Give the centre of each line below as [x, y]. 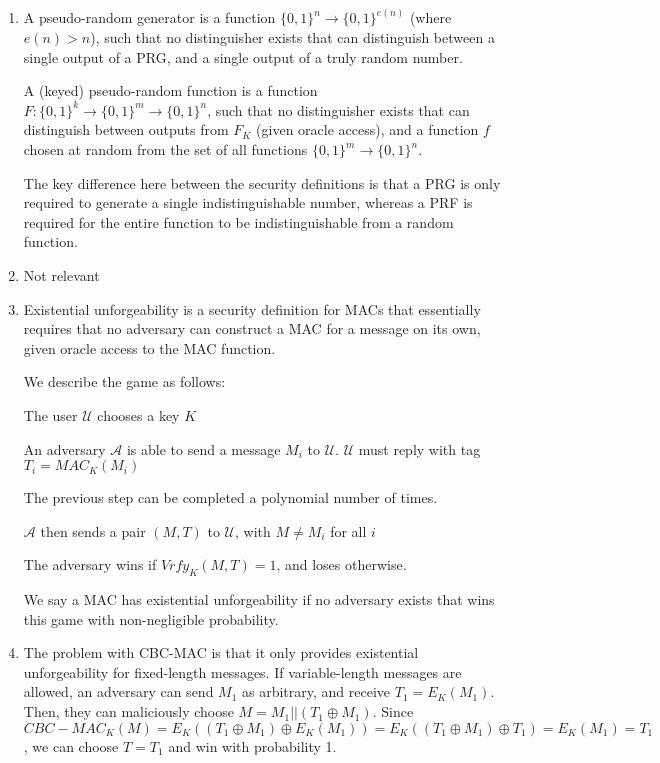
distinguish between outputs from [126, 129]
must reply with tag [419, 448]
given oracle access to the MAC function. [149, 347]
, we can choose [71, 745]
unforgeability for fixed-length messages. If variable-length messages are [242, 671]
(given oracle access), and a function [367, 129]
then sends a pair [93, 530]
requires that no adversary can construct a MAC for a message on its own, [252, 328]
